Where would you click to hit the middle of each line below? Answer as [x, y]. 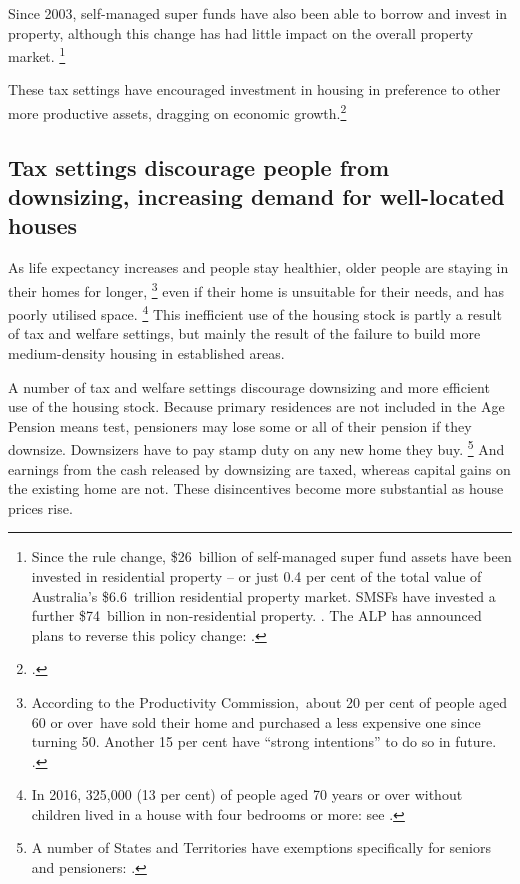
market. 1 [37, 54]
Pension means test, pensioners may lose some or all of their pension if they [240, 425]
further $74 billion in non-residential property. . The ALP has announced [256, 615]
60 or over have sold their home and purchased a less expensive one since [256, 721]
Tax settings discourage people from [199, 166]
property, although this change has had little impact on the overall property [241, 32]
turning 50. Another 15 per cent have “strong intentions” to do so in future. [264, 741]
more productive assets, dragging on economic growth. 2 [177, 111]
